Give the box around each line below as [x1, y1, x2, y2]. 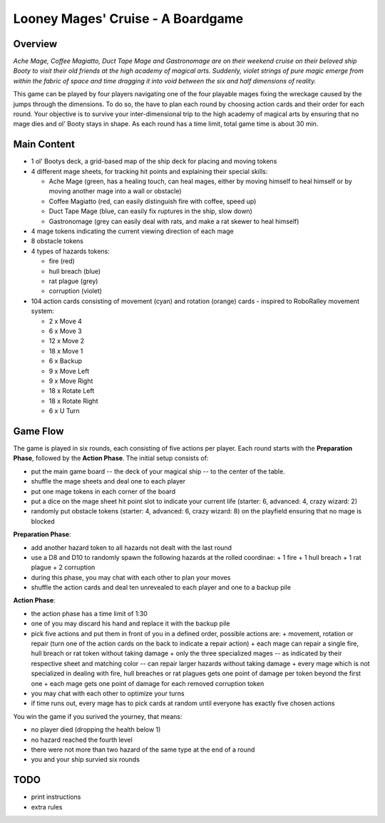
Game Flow [13, 425, 64, 437]
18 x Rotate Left [48, 387, 95, 395]
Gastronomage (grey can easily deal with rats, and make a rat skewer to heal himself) [48, 217, 299, 225]
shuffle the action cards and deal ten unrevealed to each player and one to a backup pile [31, 583, 292, 592]
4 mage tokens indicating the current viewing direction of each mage [31, 227, 235, 235]
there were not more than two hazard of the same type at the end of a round [31, 745, 255, 754]
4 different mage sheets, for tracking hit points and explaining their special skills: [31, 167, 268, 175]
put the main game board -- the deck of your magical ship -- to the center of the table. [31, 467, 285, 476]
